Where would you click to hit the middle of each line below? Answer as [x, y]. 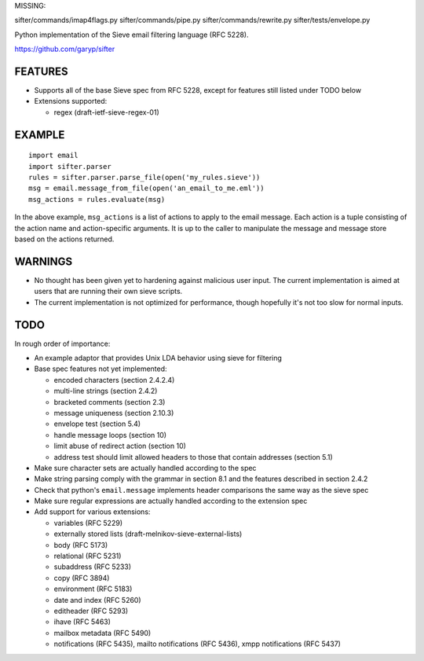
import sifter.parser [70, 166]
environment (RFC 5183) [93, 589]
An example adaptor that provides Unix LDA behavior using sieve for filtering [158, 358]
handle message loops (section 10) [110, 435]
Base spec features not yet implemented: [101, 369]
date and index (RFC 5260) [97, 600]
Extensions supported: [71, 101]
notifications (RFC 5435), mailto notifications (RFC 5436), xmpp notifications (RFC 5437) [197, 644]
